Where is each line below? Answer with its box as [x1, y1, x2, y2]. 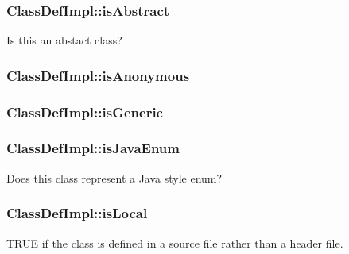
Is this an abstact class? [6, 32, 122, 48]
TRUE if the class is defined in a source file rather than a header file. [6, 234, 343, 251]
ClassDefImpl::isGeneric [6, 102, 163, 121]
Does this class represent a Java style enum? [6, 169, 223, 186]
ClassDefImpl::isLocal [6, 203, 148, 223]
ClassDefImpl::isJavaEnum [6, 138, 180, 158]
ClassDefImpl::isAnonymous [6, 65, 190, 85]
